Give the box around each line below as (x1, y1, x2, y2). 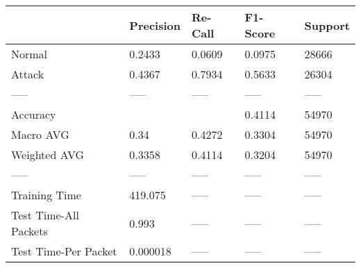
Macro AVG (11, 126, 69, 142)
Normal (11, 46, 48, 62)
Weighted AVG (11, 146, 85, 162)
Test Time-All (11, 207, 79, 223)
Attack (11, 66, 44, 82)
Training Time (11, 187, 81, 203)
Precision (129, 17, 180, 33)
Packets (11, 223, 48, 239)
